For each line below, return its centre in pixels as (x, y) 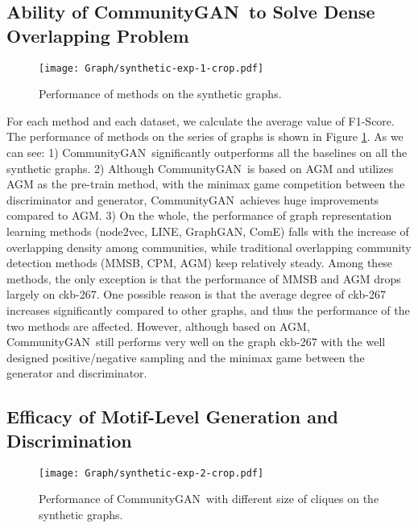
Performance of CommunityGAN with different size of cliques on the (209, 499)
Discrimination (69, 440)
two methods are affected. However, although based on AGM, (158, 326)
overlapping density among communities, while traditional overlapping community (209, 247)
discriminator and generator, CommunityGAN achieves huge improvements (193, 199)
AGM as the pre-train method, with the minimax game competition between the (206, 184)
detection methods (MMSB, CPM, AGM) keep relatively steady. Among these (200, 263)
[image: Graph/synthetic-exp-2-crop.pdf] (151, 473)
